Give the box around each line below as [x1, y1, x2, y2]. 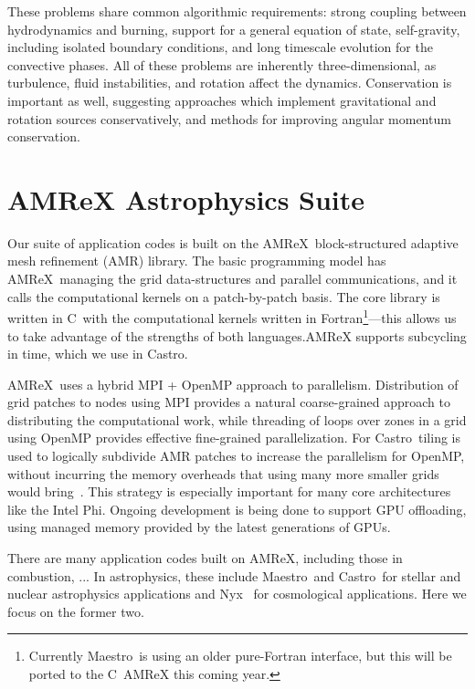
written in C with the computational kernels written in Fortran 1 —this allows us [7, 306, 457, 327]
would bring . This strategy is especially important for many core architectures [7, 482, 451, 501]
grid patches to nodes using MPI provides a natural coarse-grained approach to [7, 392, 451, 412]
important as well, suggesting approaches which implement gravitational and [7, 90, 437, 110]
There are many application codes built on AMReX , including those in [7, 548, 403, 568]
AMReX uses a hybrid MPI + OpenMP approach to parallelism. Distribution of [7, 374, 459, 393]
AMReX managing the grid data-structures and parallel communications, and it [7, 269, 458, 288]
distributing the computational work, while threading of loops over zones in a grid [7, 410, 467, 429]
